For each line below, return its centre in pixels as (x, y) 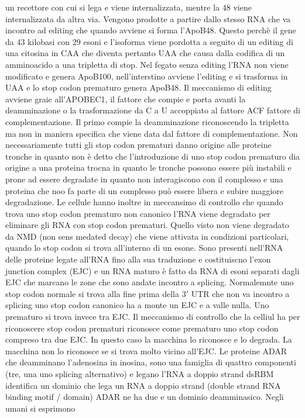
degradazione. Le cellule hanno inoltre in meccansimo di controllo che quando (144, 202)
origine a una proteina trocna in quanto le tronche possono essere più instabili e (148, 167)
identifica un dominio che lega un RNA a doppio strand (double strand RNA (143, 385)
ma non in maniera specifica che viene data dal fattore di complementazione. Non (152, 133)
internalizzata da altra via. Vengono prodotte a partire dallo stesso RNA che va (148, 18)
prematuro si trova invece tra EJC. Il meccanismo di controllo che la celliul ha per (153, 317)
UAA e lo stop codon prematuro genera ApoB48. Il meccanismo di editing (138, 87)
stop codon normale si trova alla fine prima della (92, 293)
